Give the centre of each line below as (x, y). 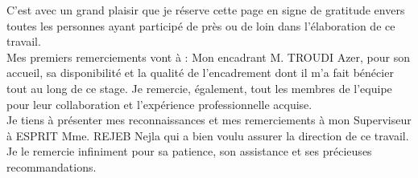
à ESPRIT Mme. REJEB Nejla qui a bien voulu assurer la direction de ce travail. (208, 135)
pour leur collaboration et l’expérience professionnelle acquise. (159, 104)
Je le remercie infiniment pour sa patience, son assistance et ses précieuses (189, 151)
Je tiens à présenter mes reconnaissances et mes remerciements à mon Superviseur (209, 120)
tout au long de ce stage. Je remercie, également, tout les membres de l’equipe (199, 88)
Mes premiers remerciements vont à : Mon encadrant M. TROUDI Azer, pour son (209, 57)
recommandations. (52, 166)
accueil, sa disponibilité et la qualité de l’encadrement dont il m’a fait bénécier (200, 73)
